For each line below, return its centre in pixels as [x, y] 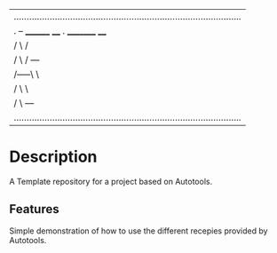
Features [34, 209]
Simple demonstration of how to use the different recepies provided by [138, 231]
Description [53, 157]
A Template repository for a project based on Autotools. [111, 181]
